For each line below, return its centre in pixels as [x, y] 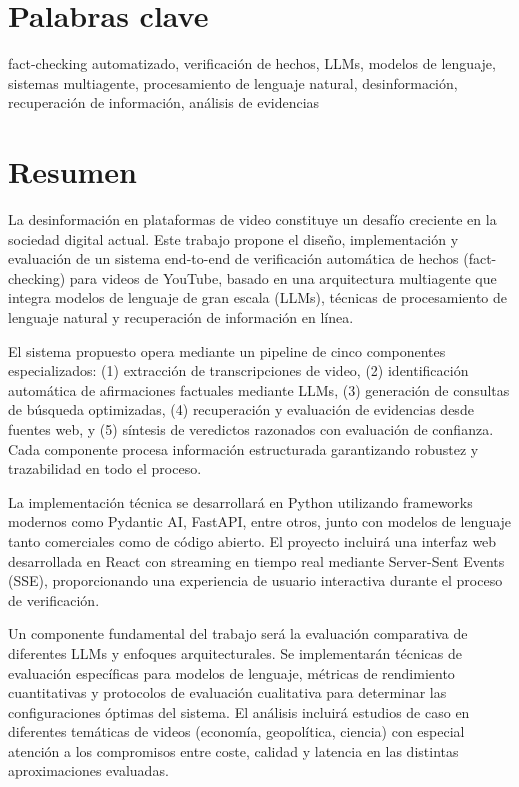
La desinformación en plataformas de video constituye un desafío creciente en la [252, 219]
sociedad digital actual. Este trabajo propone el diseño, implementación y [233, 238]
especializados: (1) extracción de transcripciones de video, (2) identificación [238, 370]
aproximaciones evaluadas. [88, 770]
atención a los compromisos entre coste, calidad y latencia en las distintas [233, 750]
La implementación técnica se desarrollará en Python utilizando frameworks [240, 501]
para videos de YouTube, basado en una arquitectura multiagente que [283, 277]
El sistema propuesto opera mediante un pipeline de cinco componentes [227, 350]
